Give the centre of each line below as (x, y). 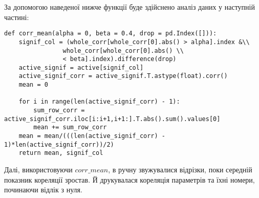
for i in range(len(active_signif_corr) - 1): (99, 102)
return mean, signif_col (61, 153)
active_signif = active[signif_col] (81, 67)
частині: (17, 17)
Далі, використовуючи (38, 170)
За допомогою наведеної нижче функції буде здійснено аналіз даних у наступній (129, 7)
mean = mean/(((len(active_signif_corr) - (92, 136)
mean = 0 (33, 85)
